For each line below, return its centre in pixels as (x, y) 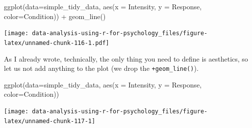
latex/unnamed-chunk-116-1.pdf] (57, 43)
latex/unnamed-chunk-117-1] (50, 121)
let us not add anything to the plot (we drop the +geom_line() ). (101, 68)
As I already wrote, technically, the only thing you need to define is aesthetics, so (126, 58)
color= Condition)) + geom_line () (55, 16)
